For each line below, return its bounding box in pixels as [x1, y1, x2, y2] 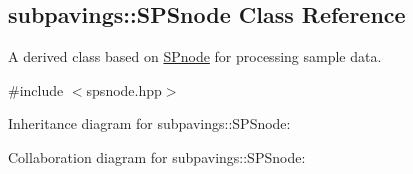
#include [8, 79, 64, 100]
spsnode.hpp [86, 79, 162, 100]
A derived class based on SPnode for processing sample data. [8, 46, 382, 67]
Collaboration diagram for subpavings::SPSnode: [8, 146, 306, 167]
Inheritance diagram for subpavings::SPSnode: [8, 113, 291, 134]
